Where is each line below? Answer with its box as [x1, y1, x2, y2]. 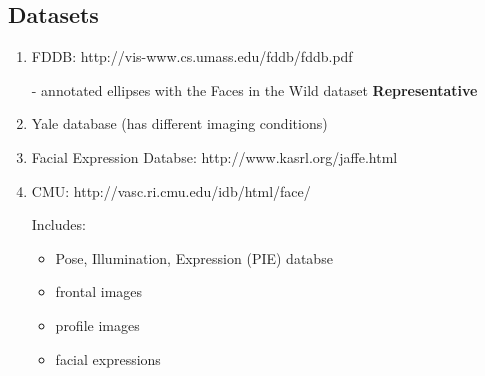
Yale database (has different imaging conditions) [31, 113, 328, 134]
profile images [55, 314, 140, 335]
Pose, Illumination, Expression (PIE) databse [55, 247, 333, 268]
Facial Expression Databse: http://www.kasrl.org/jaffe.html [31, 146, 398, 167]
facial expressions [55, 348, 161, 369]
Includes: [31, 214, 86, 235]
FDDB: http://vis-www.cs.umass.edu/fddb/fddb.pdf [31, 46, 353, 67]
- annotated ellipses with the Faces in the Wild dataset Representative [31, 79, 478, 100]
